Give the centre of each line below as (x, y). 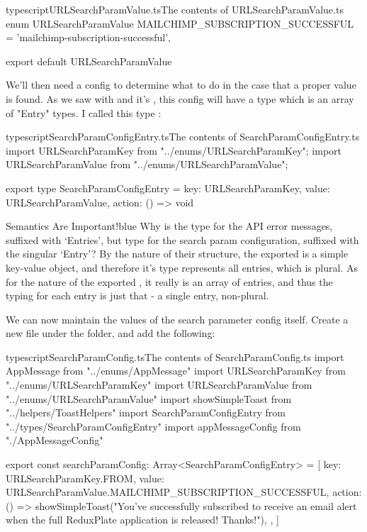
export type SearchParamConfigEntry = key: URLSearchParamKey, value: (168, 188)
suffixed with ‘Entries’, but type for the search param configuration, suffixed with (182, 239)
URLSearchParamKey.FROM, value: (85, 478)
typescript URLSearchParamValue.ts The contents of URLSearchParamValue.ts (175, 9)
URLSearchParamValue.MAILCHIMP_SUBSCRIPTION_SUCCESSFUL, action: (184, 492)
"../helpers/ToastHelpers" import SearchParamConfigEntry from (146, 412)
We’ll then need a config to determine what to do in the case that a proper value (181, 85)
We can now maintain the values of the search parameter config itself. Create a (177, 319)
